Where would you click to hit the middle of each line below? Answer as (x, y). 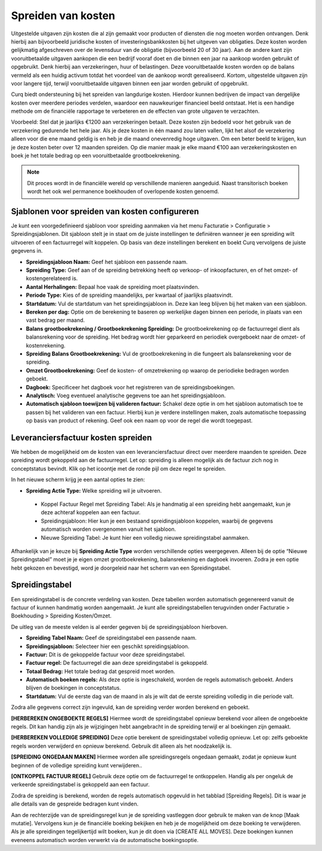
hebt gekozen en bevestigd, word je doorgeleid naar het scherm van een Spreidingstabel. (121, 568)
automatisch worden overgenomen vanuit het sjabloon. (108, 529)
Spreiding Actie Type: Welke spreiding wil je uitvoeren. (94, 490)
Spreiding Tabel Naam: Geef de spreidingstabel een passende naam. (111, 638)
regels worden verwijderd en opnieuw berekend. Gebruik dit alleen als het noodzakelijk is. (121, 746)
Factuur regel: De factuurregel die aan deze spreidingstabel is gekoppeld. (117, 663)
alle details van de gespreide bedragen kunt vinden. (75, 804)
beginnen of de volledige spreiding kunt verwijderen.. (77, 765)
